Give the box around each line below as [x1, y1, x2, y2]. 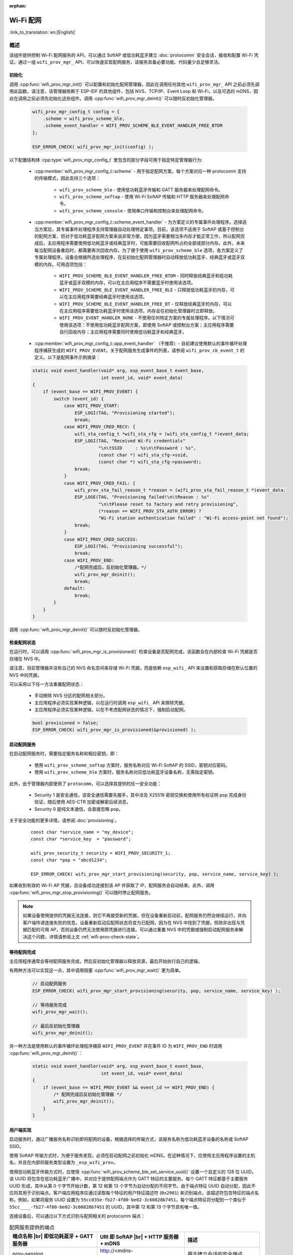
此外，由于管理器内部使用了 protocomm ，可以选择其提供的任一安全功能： [9, 781, 162, 787]
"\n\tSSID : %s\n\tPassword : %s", [98, 445, 196, 451]
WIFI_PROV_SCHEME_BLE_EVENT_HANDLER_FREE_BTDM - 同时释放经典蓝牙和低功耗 [59, 273, 233, 279]
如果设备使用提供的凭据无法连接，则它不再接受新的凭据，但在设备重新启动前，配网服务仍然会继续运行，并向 [23, 913, 246, 919]
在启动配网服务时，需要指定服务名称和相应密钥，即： [9, 750, 119, 757]
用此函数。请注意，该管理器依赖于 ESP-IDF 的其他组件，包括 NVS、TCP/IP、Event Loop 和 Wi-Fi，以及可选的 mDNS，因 [9, 88, 258, 94]
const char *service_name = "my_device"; [31, 829, 134, 835]
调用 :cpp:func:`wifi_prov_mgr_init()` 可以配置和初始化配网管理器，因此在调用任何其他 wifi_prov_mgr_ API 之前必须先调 [9, 81, 260, 87]
